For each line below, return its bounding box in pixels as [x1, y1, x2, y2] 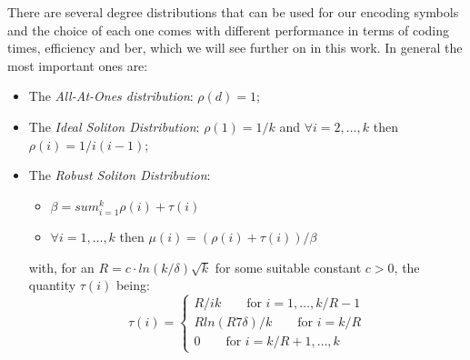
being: [115, 275, 150, 295]
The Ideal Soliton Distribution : [28, 116, 200, 135]
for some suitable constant [215, 257, 362, 276]
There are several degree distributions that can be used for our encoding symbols [7, 3, 459, 21]
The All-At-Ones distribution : [28, 86, 194, 105]
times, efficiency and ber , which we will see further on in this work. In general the [7, 38, 463, 57]
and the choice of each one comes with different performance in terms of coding [7, 20, 449, 39]
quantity [28, 275, 76, 295]
